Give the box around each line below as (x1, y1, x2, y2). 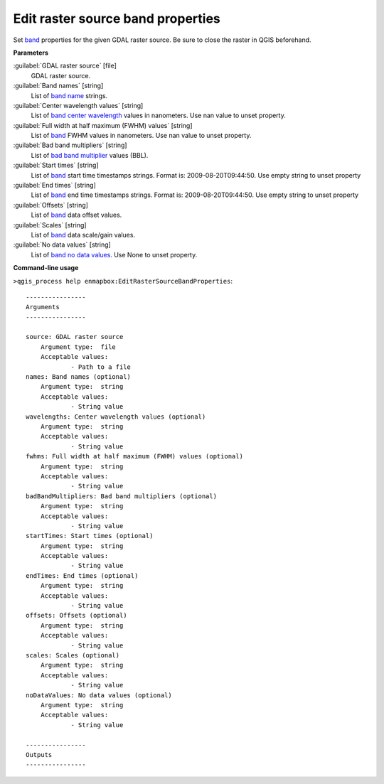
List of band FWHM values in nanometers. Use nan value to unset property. (31, 131, 252, 140)
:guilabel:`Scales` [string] (13, 220, 87, 229)
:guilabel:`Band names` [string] (13, 82, 104, 90)
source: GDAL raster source (26, 333, 124, 341)
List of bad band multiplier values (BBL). (31, 151, 149, 159)
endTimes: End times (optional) (26, 571, 139, 579)
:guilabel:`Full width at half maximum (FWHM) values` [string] (13, 121, 193, 129)
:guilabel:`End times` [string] (13, 181, 96, 190)
